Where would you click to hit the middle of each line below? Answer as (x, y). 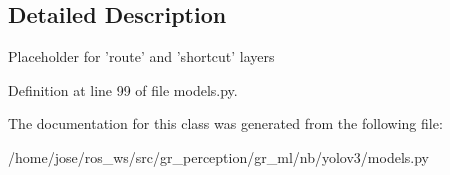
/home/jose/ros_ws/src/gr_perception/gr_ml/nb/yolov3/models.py (218, 156)
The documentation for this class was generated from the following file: (225, 123)
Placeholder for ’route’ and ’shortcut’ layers (141, 56)
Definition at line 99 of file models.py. (123, 89)
